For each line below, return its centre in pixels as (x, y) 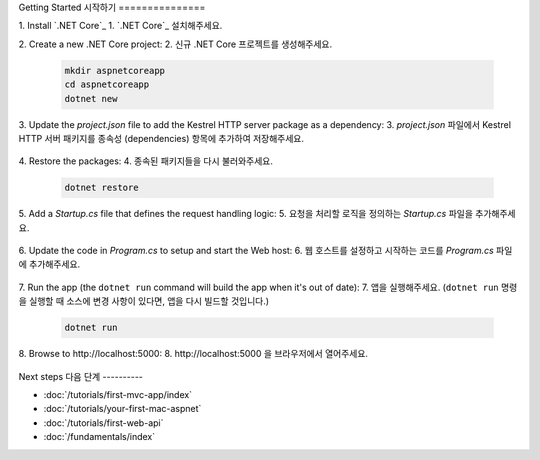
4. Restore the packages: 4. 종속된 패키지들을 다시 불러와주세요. (146, 161)
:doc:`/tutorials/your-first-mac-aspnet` (122, 409)
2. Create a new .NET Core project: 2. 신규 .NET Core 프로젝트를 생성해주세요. (175, 44)
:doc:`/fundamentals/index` (99, 437)
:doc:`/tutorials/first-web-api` (103, 422)
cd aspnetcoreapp (107, 84)
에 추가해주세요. (49, 264)
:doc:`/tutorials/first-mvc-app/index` (118, 394)
